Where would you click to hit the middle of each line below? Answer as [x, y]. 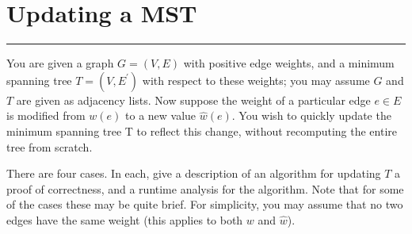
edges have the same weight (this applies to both [125, 219]
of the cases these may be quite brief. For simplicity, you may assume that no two [205, 204]
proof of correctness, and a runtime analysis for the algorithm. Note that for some [205, 188]
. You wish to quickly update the [311, 115]
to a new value [161, 115]
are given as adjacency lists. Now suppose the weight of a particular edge [193, 100]
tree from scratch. [50, 146]
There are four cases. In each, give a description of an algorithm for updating [194, 173]
